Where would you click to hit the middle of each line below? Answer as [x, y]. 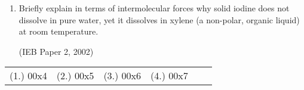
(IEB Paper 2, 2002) [56, 51]
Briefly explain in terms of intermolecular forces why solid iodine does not [154, 8]
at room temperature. [59, 31]
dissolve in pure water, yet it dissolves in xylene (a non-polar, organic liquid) [159, 19]
